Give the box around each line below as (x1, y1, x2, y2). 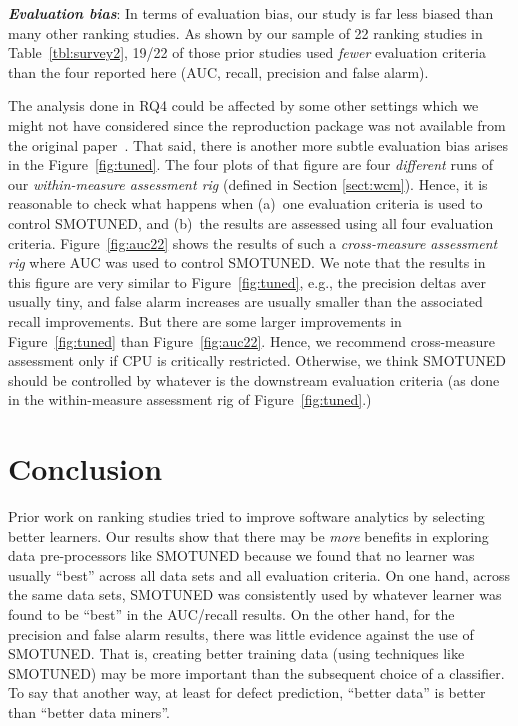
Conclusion (8, 448, 163, 489)
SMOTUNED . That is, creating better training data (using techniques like (8, 643, 465, 664)
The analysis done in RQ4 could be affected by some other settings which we (8, 95, 479, 116)
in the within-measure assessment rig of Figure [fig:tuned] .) (8, 389, 372, 410)
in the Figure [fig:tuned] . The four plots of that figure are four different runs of (8, 154, 493, 175)
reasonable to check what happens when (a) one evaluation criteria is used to (8, 193, 483, 214)
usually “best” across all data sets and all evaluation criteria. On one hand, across (8, 564, 511, 585)
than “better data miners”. (8, 701, 170, 722)
